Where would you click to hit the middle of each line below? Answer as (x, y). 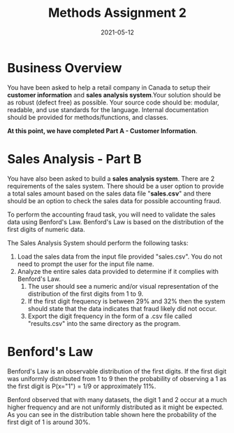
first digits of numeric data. (46, 229)
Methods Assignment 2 (117, 13)
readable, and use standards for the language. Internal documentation (108, 109)
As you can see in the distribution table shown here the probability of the (112, 414)
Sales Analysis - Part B (74, 159)
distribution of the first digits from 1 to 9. (86, 294)
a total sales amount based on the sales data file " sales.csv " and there (109, 193)
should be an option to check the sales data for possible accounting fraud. (114, 200)
